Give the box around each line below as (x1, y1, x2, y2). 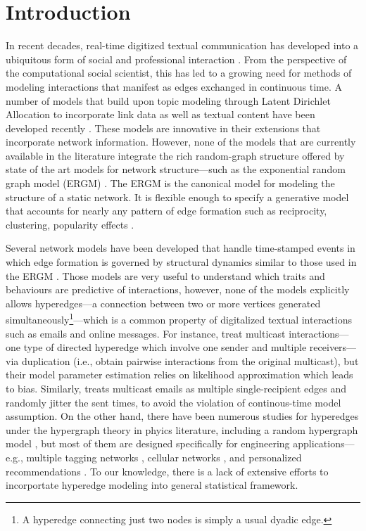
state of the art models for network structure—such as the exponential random (6, 162, 346, 177)
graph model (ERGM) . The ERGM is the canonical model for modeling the (6, 176, 335, 191)
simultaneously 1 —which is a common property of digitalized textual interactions (6, 310, 353, 327)
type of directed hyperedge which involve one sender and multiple (23, 340, 307, 354)
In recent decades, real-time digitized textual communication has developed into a (6, 38, 359, 53)
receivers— (309, 340, 357, 354)
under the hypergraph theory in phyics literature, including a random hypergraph (6, 422, 358, 437)
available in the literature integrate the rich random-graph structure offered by (6, 148, 345, 162)
